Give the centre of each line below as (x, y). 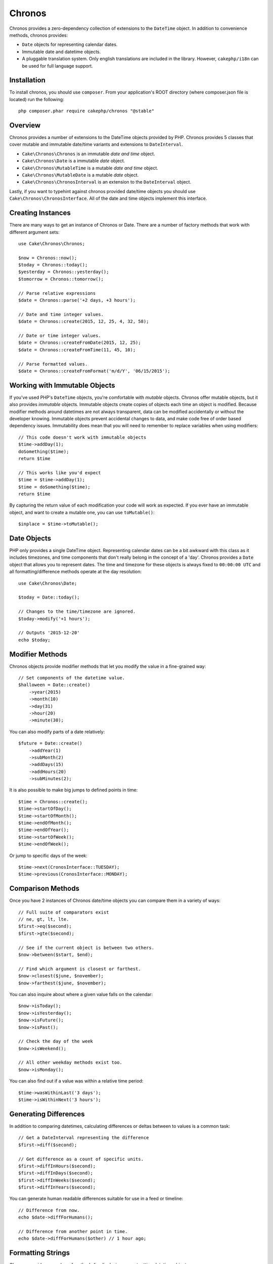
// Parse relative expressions (57, 293)
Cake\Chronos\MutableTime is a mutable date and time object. (90, 168)
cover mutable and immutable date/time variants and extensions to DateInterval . (96, 145)
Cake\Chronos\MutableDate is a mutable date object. (80, 175)
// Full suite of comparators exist (64, 912)
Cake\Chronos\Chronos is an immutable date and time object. (88, 154)
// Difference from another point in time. (73, 1232)
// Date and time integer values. (61, 314)
